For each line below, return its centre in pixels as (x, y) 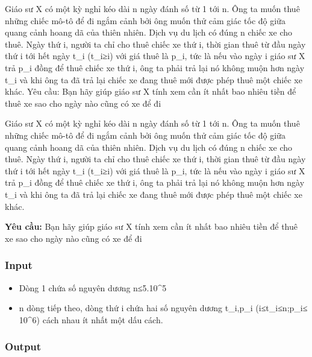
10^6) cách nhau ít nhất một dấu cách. (91, 319)
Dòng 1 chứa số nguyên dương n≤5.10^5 (93, 287)
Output (23, 346)
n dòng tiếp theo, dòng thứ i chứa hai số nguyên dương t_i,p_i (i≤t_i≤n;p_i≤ (163, 308)
